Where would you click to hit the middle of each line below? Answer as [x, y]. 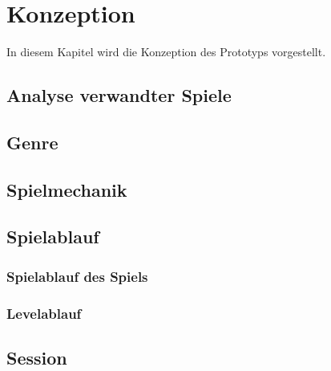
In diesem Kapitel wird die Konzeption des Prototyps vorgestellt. [166, 52]
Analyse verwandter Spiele [119, 95]
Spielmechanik [67, 189]
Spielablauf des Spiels [77, 276]
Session [37, 357]
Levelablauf [44, 313]
